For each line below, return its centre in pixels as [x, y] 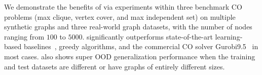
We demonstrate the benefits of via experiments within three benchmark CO [123, 7]
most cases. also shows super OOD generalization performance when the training [130, 56]
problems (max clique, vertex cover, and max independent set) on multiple [120, 16]
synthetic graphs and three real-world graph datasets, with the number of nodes [128, 27]
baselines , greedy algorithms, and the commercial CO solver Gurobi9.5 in [141, 46]
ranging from [24, 36]
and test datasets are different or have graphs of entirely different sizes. [115, 66]
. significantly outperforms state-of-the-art [147, 36]
